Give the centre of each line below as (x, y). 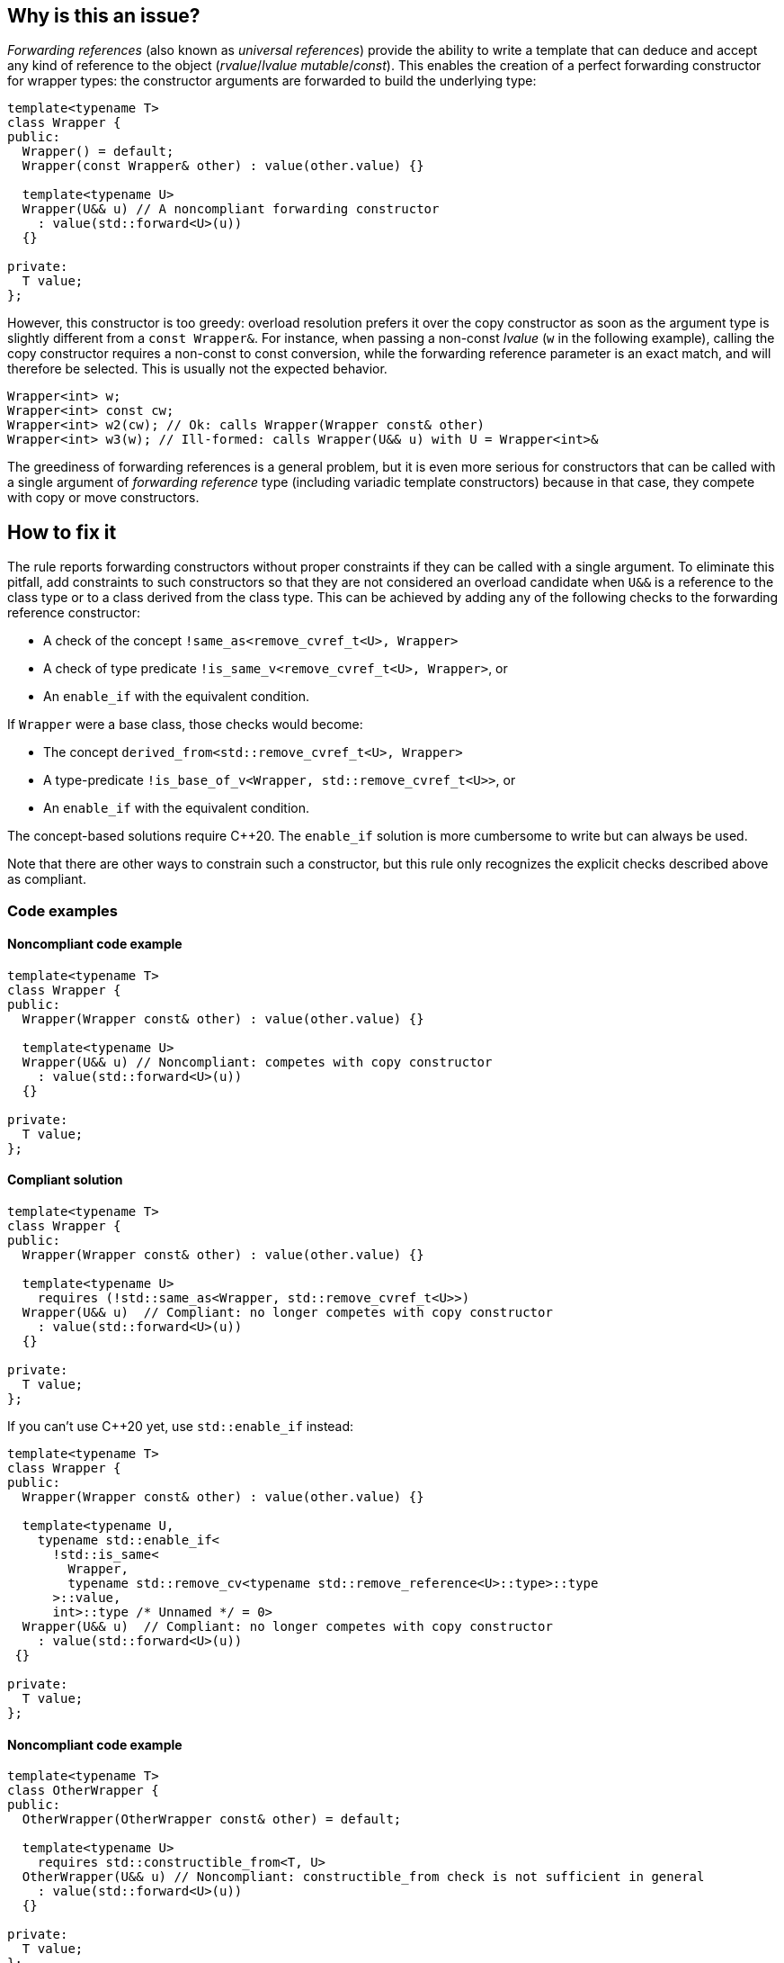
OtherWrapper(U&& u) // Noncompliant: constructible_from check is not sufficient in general (363, 1877)
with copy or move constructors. (103, 498)
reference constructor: (74, 613)
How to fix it (62, 532)
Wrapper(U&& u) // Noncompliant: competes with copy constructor (257, 1062)
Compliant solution (65, 1180)
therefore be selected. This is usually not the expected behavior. (197, 369)
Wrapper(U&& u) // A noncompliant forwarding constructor (231, 209)
